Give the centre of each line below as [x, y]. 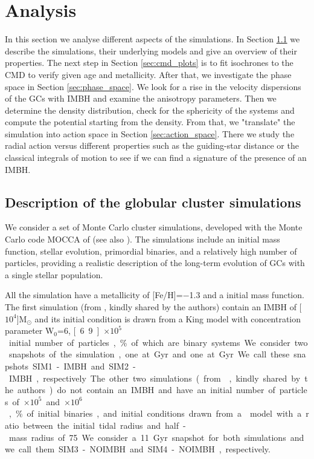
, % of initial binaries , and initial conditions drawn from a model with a [155, 413]
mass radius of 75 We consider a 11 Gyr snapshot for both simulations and [156, 437]
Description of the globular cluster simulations [153, 202]
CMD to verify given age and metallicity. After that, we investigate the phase [148, 74]
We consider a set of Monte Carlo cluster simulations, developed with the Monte [154, 227]
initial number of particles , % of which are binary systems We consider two [158, 342]
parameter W [30, 330]
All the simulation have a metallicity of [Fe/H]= [94, 295]
